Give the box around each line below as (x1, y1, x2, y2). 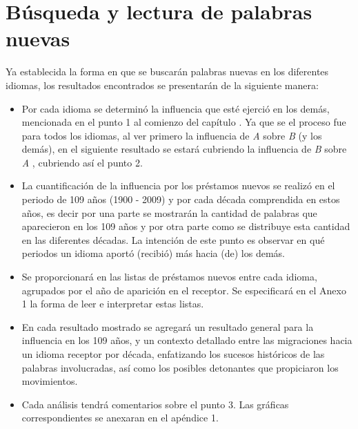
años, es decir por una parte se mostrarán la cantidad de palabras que (21, 205, 317, 220)
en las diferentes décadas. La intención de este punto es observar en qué (21, 232, 325, 247)
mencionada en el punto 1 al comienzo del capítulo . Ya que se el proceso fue (21, 115, 346, 129)
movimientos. (21, 374, 78, 388)
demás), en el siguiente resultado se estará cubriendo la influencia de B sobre (21, 142, 347, 156)
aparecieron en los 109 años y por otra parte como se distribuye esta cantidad (21, 219, 350, 233)
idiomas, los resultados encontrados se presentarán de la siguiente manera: (6, 77, 319, 92)
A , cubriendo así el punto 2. (21, 155, 143, 169)
